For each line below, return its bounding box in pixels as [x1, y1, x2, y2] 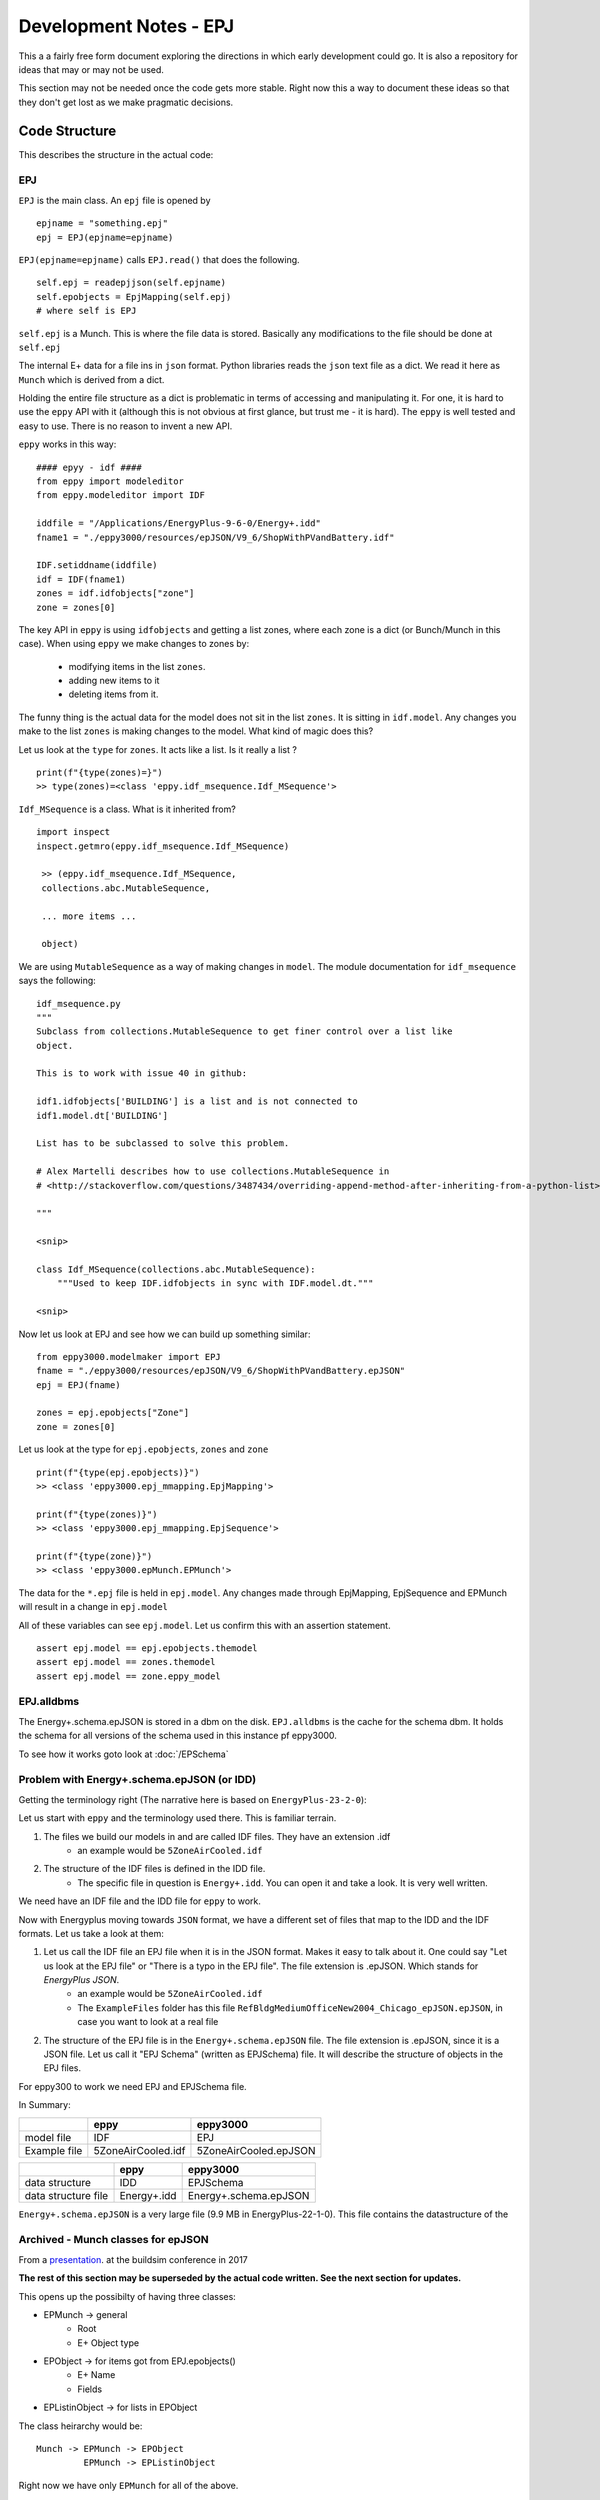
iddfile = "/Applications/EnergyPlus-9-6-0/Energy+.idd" [36, 518, 322, 529]
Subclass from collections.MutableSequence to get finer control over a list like [36, 1026, 453, 1037]
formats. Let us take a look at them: [18, 1927, 165, 1939]
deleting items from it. [68, 688, 159, 700]
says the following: [18, 975, 97, 987]
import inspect [36, 826, 111, 838]
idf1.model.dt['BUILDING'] [36, 1110, 169, 1121]
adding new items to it [68, 675, 160, 687]
